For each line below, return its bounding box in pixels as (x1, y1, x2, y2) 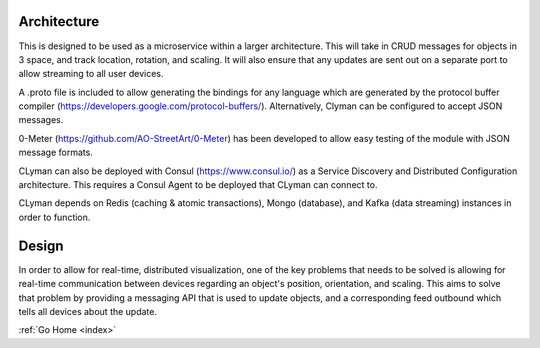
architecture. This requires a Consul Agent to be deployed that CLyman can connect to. (18, 179, 378, 191)
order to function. (18, 211, 91, 223)
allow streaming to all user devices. (18, 68, 164, 80)
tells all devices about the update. (18, 305, 158, 317)
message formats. (18, 146, 94, 159)
